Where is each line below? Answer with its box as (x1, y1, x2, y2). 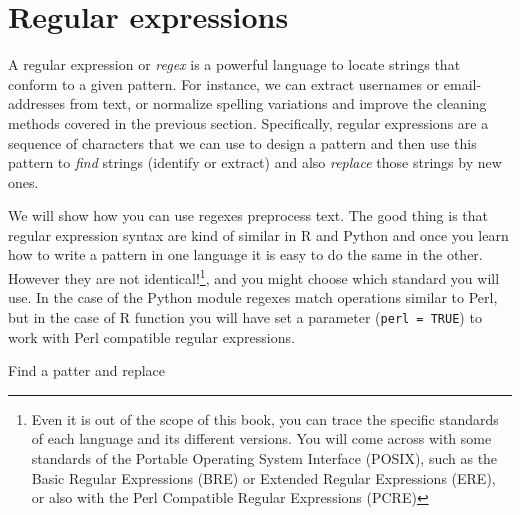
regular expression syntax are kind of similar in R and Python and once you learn (8, 224, 509, 245)
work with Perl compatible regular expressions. (8, 326, 295, 347)
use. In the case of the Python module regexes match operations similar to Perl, (8, 287, 498, 308)
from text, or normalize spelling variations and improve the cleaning (69, 93, 487, 114)
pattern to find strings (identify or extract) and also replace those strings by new (8, 152, 502, 173)
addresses (8, 93, 66, 114)
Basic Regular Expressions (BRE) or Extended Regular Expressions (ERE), (31, 467, 496, 488)
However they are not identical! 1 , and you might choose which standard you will (8, 265, 500, 288)
